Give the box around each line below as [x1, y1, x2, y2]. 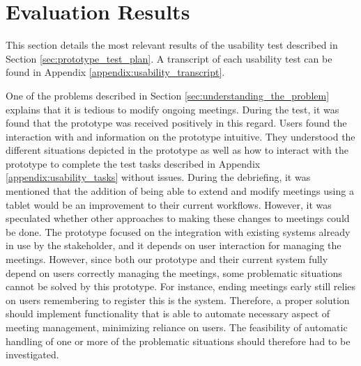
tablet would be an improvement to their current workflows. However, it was [6, 197, 332, 212]
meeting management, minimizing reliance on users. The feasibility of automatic [6, 320, 348, 334]
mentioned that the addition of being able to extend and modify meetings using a [6, 184, 354, 198]
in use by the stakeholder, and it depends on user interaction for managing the [6, 238, 341, 253]
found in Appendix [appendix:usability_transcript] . [6, 65, 225, 79]
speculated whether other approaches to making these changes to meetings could [6, 211, 350, 225]
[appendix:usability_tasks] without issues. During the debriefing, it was [6, 170, 311, 184]
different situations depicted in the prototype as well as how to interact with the [6, 143, 348, 157]
